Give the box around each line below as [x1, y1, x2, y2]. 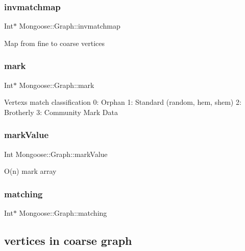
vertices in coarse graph [4, 233, 132, 248]
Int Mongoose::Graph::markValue [4, 148, 108, 159]
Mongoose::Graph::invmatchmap [19, 20, 120, 31]
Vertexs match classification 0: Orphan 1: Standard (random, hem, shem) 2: [4, 97, 241, 107]
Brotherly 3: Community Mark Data [4, 106, 118, 117]
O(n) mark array [4, 166, 57, 176]
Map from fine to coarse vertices [4, 37, 105, 48]
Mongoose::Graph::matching [19, 208, 107, 218]
